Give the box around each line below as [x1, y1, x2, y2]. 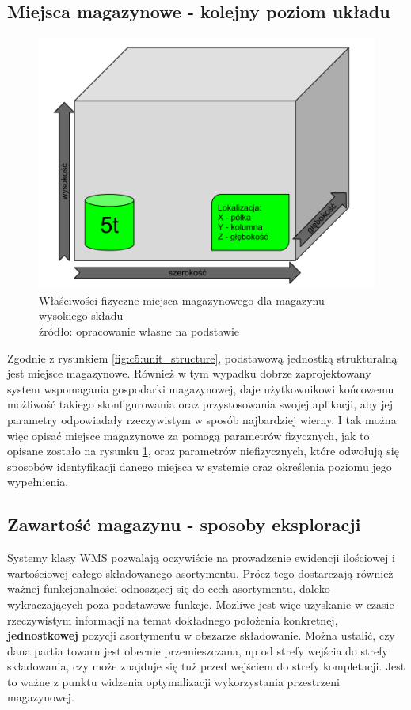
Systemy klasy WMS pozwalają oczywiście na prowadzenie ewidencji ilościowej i [7, 549, 395, 566]
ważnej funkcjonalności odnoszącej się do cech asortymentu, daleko [7, 580, 330, 597]
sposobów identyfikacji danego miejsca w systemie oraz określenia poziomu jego [7, 458, 392, 474]
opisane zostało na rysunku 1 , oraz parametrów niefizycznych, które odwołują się [7, 442, 399, 459]
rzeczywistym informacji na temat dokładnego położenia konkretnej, [7, 611, 338, 628]
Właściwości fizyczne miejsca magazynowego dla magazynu [39, 291, 325, 308]
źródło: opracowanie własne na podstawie [39, 322, 240, 339]
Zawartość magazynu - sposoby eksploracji [7, 512, 361, 537]
